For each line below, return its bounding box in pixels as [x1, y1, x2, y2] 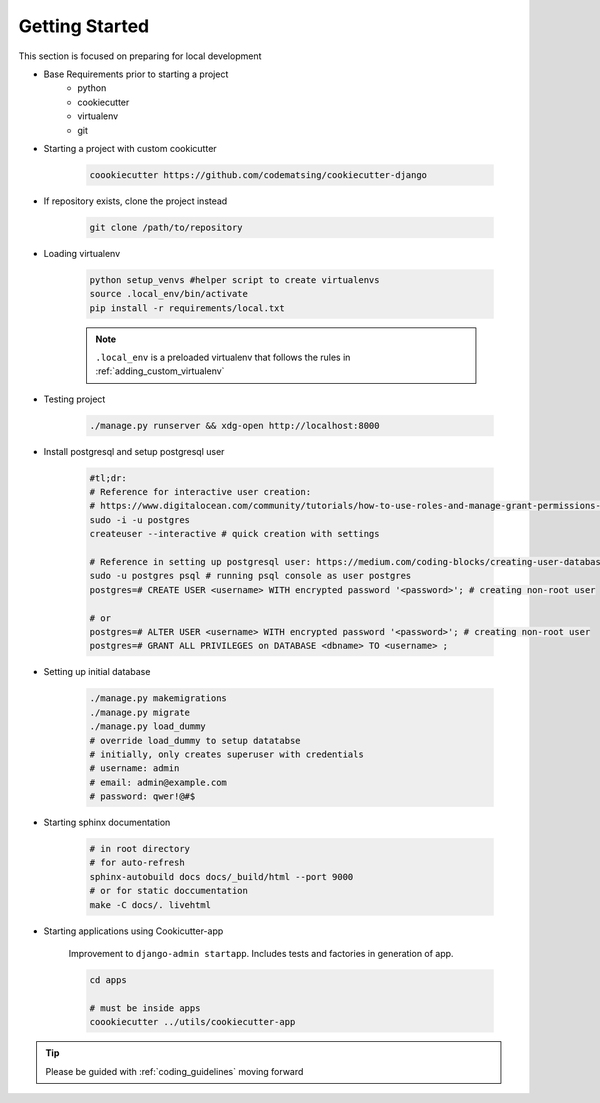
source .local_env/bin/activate [89, 288, 249, 300]
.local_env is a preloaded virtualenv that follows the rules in [95, 351, 351, 363]
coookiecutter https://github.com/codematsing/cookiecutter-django [89, 169, 428, 180]
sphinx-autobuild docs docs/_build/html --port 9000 [89, 871, 354, 882]
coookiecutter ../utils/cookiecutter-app [89, 1016, 296, 1028]
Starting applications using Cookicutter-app [43, 925, 224, 937]
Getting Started [18, 15, 150, 37]
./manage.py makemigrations [89, 693, 227, 704]
